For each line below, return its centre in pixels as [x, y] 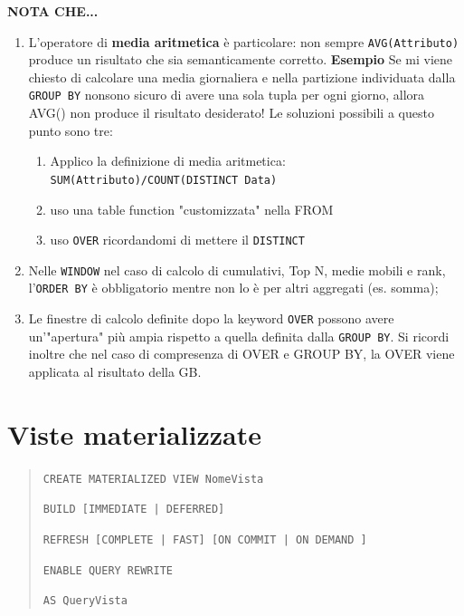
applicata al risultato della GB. [115, 371]
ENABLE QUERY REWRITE [108, 570]
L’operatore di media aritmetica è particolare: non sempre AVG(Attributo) [244, 41]
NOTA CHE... [53, 11]
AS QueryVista [85, 601]
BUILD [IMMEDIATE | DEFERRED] [134, 510]
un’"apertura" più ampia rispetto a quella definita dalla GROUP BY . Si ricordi [239, 336]
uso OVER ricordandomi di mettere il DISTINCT [177, 240]
